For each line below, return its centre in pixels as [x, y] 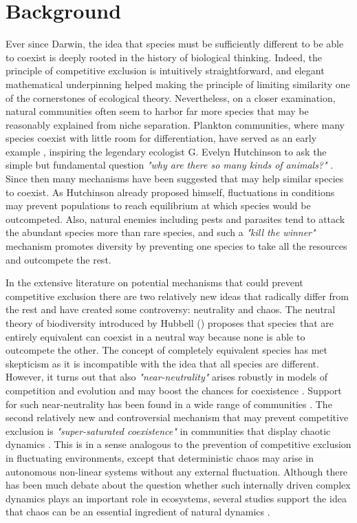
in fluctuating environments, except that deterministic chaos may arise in [160, 457]
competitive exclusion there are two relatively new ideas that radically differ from [177, 296]
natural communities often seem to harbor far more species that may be [157, 111]
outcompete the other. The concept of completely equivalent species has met [167, 350]
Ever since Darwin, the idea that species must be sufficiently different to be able [175, 44]
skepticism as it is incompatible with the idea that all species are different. [162, 363]
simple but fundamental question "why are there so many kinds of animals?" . [170, 165]
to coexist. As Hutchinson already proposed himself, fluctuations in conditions [170, 192]
